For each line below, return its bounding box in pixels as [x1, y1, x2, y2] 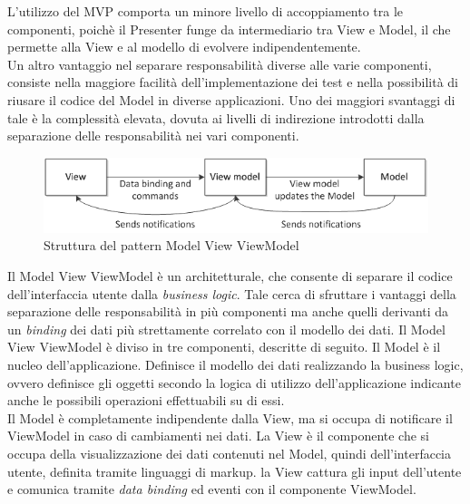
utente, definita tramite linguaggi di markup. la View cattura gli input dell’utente [7, 461, 462, 480]
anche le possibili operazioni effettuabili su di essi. [7, 391, 285, 410]
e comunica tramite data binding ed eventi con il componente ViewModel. [7, 480, 416, 499]
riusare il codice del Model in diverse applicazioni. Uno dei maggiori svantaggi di [7, 90, 455, 109]
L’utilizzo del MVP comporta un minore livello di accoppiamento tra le [7, 2, 404, 20]
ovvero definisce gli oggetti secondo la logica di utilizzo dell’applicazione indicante [7, 373, 461, 392]
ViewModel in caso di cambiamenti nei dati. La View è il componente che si [7, 426, 430, 445]
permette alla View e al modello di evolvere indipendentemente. [7, 37, 361, 56]
